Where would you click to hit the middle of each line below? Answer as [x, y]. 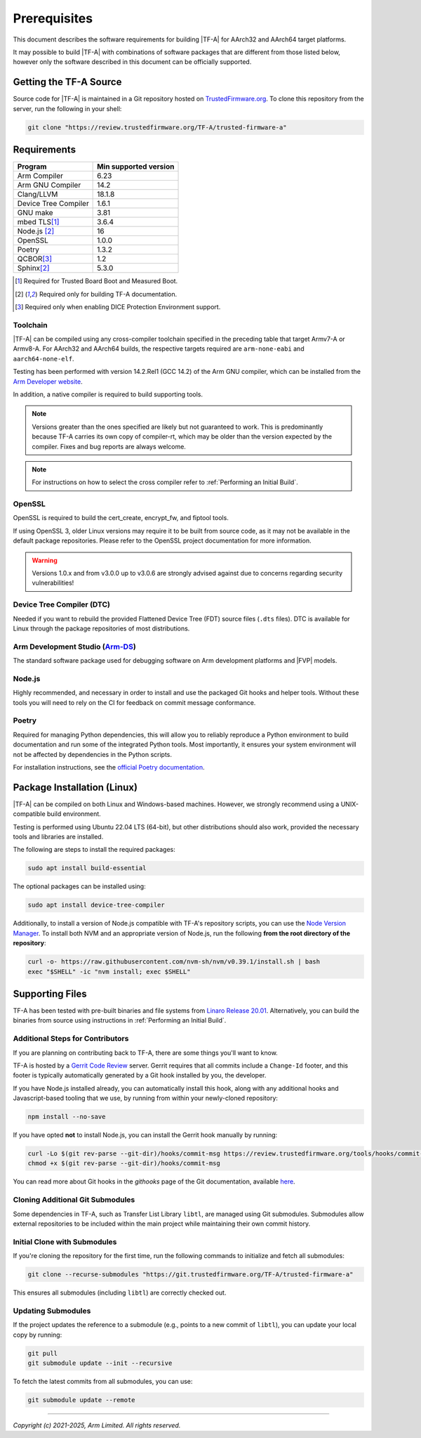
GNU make [35, 213]
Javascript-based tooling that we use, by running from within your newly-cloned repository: [146, 1098]
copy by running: [38, 1335]
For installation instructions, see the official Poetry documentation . [109, 767]
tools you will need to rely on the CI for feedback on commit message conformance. [134, 702]
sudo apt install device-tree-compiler [96, 905]
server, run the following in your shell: [67, 108]
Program [32, 167]
